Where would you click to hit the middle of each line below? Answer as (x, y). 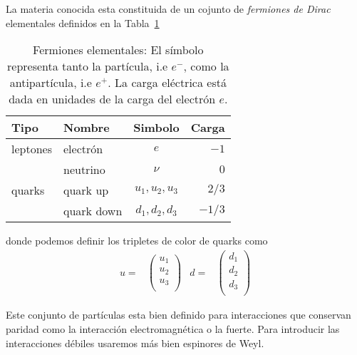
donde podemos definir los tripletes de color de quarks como (137, 241)
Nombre (86, 128)
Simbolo (156, 128)
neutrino (84, 170)
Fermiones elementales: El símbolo (118, 50)
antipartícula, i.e (51, 83)
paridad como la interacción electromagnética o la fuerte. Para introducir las (173, 328)
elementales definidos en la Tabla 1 (83, 22)
